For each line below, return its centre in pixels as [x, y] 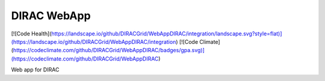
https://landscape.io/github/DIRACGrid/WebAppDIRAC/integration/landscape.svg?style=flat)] [167, 34]
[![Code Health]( [31, 34]
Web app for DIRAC [35, 70]
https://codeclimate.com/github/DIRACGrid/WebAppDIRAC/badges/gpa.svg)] [109, 50]
